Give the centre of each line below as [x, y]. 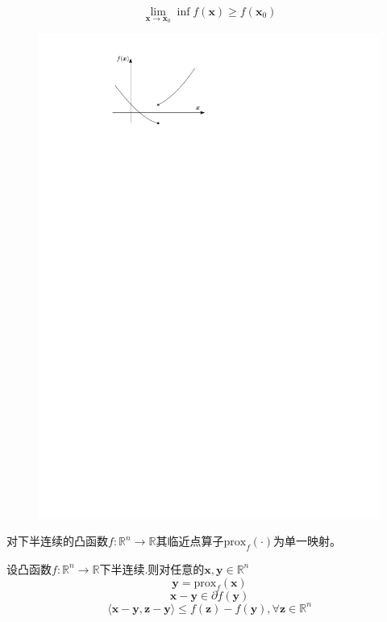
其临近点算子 [190, 541]
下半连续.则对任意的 [152, 568]
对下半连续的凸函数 [57, 541]
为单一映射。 [308, 541]
